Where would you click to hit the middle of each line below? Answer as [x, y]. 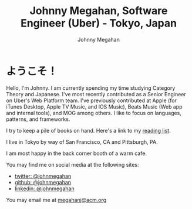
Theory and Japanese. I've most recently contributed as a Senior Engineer [96, 94]
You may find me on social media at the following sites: [73, 164]
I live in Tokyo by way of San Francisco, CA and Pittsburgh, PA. [82, 141]
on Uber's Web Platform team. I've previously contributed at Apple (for [92, 100]
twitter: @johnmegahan [43, 176]
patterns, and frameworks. [38, 119]
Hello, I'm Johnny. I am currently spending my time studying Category [91, 88]
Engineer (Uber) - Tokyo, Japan [99, 23]
